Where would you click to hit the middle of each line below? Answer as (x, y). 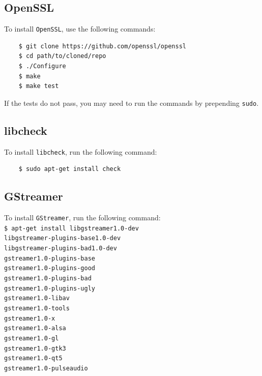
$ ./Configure (42, 66)
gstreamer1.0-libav (37, 298)
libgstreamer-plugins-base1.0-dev (63, 238)
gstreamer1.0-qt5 (33, 358)
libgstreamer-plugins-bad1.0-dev (61, 249)
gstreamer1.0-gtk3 (35, 348)
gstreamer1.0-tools (37, 309)
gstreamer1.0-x (30, 318)
